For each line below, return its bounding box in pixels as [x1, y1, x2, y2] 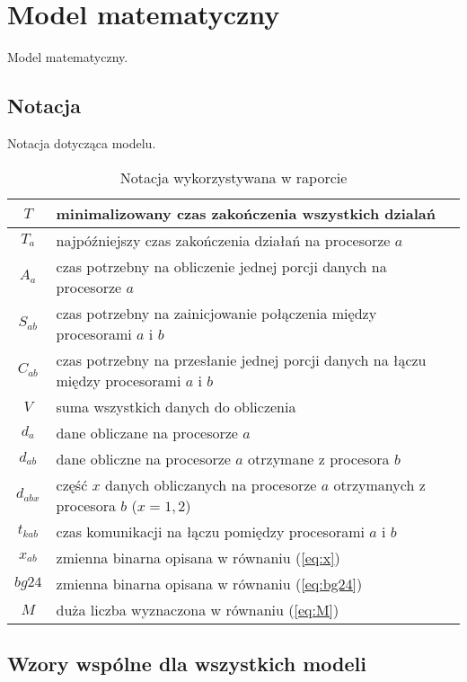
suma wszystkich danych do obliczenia [56, 395, 296, 417]
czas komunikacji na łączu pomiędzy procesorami [56, 520, 365, 542]
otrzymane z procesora [248, 447, 390, 469]
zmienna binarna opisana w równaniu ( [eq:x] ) [56, 546, 340, 568]
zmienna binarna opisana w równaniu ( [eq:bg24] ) [56, 572, 363, 594]
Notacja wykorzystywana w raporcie [119, 166, 348, 188]
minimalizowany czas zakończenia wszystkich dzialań [56, 202, 436, 224]
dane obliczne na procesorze [56, 447, 231, 469]
